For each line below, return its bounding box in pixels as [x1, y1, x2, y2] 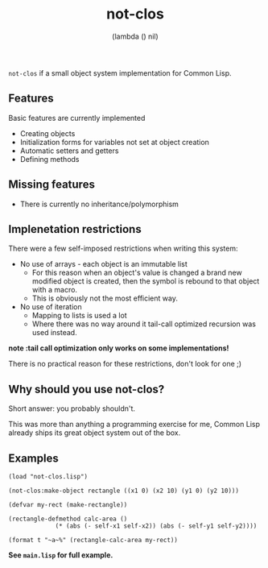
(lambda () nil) [112, 31, 159, 41]
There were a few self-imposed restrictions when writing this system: [8, 243, 239, 254]
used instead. [31, 328, 78, 338]
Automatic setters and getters [19, 146, 119, 155]
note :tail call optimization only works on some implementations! [8, 343, 229, 353]
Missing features [8, 178, 95, 192]
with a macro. [31, 285, 78, 295]
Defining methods [19, 154, 80, 164]
